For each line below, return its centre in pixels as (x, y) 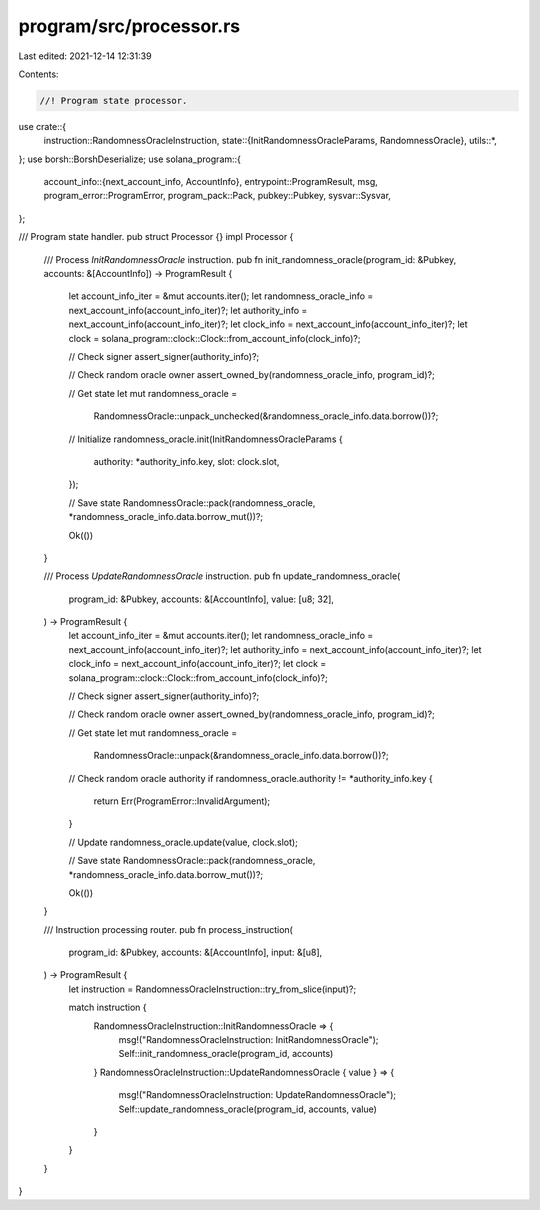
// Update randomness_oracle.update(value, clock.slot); (183, 842)
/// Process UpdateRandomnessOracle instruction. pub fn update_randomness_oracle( (222, 576)
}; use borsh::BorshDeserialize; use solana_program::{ (130, 159)
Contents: (38, 74)
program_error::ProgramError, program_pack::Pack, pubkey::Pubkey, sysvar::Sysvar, (217, 196)
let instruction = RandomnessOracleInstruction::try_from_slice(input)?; (212, 989)
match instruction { (107, 1007)
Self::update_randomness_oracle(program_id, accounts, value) (247, 1109)
